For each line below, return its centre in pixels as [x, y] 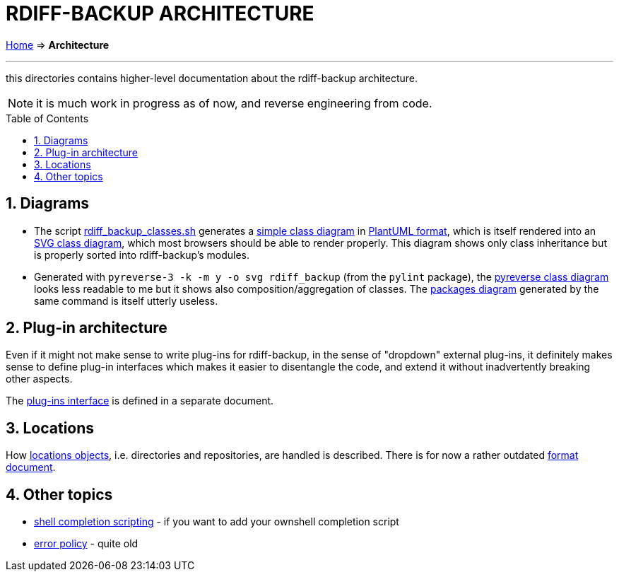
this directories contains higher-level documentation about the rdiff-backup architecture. [212, 78]
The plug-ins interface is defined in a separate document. [140, 401]
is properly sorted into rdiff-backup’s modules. [142, 255]
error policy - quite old [86, 544]
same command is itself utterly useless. [126, 301]
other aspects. [39, 379]
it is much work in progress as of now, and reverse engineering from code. [234, 103]
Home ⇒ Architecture [58, 45]
